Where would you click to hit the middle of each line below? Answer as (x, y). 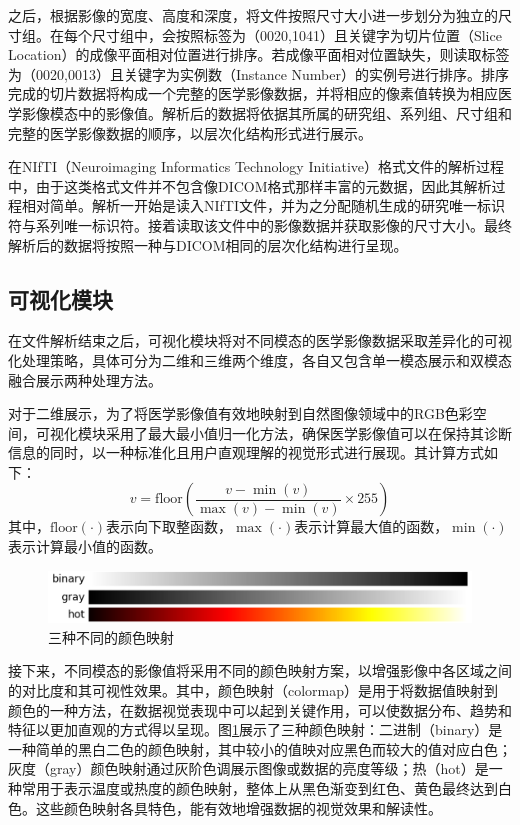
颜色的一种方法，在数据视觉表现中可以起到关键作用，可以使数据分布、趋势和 (260, 709)
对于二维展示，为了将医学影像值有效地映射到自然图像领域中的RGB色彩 (240, 413)
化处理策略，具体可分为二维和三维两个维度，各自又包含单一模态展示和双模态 (260, 359)
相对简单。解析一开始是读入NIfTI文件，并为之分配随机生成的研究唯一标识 (263, 205)
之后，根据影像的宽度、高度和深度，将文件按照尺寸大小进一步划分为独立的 (253, 15)
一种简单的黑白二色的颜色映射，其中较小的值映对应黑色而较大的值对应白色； (260, 748)
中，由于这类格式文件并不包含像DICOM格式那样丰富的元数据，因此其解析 (250, 185)
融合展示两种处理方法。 (85, 379)
